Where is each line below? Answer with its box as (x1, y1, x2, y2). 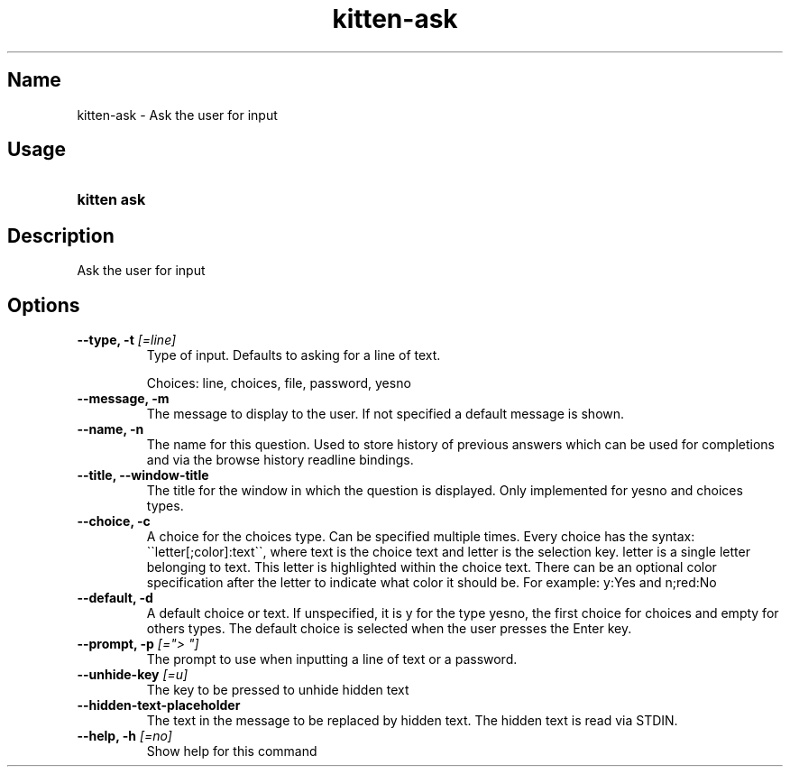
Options (7, 293, 80, 317)
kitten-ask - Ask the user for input (77, 106, 278, 123)
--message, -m (77, 391, 170, 407)
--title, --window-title (77, 467, 209, 484)
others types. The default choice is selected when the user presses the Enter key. (146, 621, 632, 637)
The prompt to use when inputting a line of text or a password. (146, 651, 518, 668)
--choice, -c (77, 513, 151, 530)
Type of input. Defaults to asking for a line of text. (146, 347, 441, 364)
